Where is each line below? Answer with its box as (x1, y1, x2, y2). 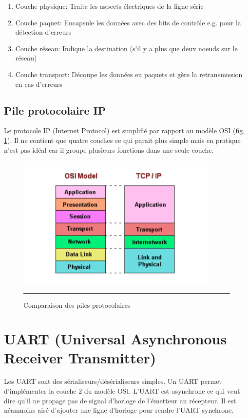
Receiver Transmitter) (4, 348, 156, 368)
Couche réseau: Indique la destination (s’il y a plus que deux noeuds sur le (15, 43, 238, 53)
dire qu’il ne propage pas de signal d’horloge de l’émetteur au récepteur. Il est (4, 395, 236, 405)
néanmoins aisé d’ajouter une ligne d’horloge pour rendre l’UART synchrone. (4, 405, 234, 415)
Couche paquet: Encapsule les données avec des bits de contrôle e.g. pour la (15, 17, 241, 27)
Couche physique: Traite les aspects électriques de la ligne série (15, 1, 204, 11)
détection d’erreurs (15, 27, 72, 37)
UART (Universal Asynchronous (4, 329, 227, 349)
